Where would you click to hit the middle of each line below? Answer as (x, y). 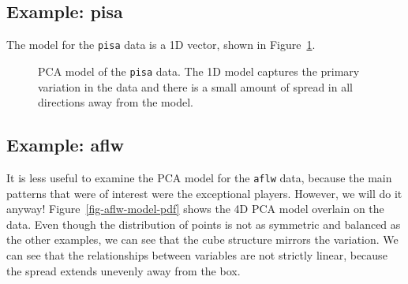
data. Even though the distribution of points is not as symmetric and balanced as (204, 224)
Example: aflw (66, 145)
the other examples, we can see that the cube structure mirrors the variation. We (202, 239)
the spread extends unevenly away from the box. (124, 270)
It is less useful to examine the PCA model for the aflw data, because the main (199, 177)
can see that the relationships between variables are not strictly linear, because (197, 254)
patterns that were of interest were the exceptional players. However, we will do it (204, 193)
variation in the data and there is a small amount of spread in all (195, 86)
